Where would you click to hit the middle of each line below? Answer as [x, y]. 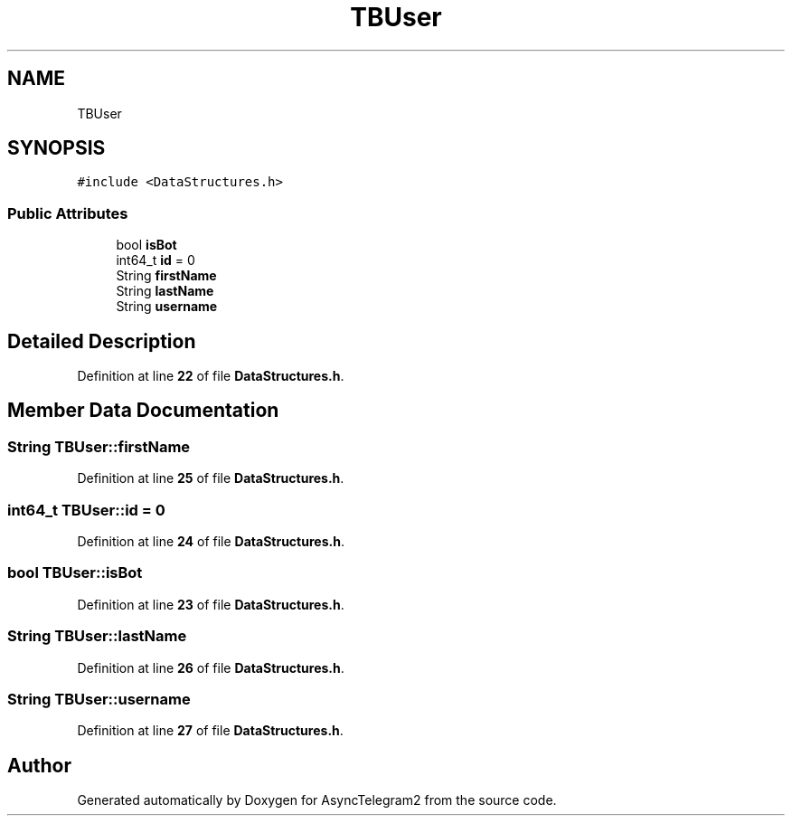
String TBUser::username [99, 699]
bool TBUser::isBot [75, 573]
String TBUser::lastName [97, 636]
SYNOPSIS [57, 148]
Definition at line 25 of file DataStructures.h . [211, 478]
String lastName [165, 291]
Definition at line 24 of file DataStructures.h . [211, 541]
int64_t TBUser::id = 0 [86, 510]
